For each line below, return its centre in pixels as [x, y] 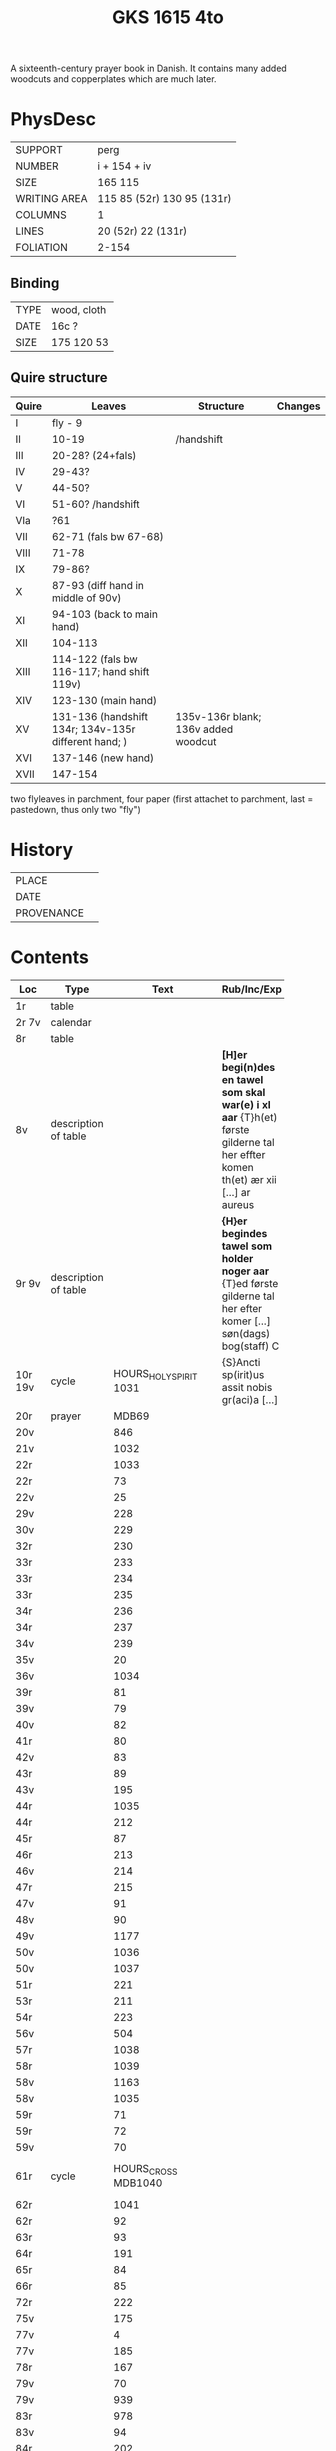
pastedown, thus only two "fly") [76, 809]
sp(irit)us [243, 1374]
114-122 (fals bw [94, 659]
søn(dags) [246, 1333]
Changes [298, 406]
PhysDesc [53, 119]
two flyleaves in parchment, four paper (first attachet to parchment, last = [162, 798]
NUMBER [37, 166]
